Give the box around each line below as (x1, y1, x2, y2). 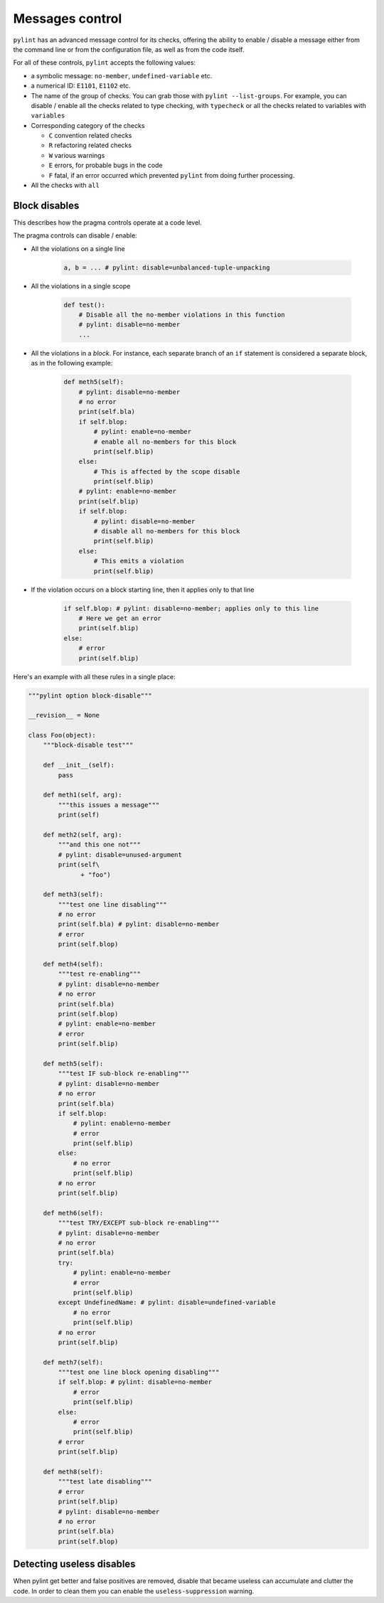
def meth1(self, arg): (43, 791, 122, 799)
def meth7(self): (43, 1358, 104, 1366)
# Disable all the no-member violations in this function (78, 311, 285, 319)
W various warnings (48, 151, 105, 159)
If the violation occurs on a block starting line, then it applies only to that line (31, 585, 255, 594)
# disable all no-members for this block (93, 527, 240, 536)
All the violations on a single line (31, 244, 125, 252)
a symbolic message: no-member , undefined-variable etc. (31, 71, 213, 80)
